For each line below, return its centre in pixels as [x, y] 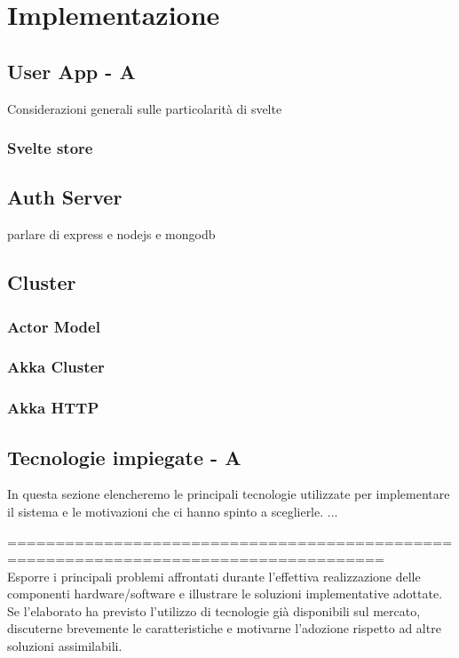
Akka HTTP [53, 408]
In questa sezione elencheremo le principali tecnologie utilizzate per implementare [229, 494]
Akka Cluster [56, 367]
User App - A [71, 71]
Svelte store [50, 148]
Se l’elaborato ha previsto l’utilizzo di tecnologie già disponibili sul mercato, [214, 610]
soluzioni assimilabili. [65, 646]
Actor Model [54, 326]
